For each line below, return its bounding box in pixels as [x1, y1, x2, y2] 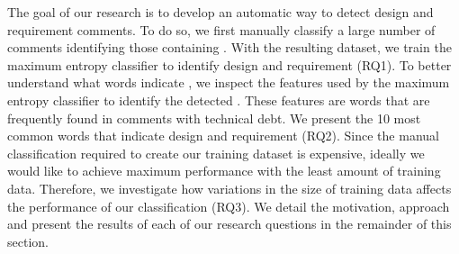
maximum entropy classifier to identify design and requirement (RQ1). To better [7, 55, 452, 74]
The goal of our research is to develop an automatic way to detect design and [7, 3, 434, 21]
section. [7, 231, 49, 250]
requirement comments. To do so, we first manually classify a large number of [7, 20, 436, 39]
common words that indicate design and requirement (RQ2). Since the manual [7, 126, 439, 145]
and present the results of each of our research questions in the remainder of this [7, 214, 452, 233]
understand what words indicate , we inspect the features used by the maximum [7, 73, 450, 92]
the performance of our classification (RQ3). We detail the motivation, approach [7, 196, 450, 215]
